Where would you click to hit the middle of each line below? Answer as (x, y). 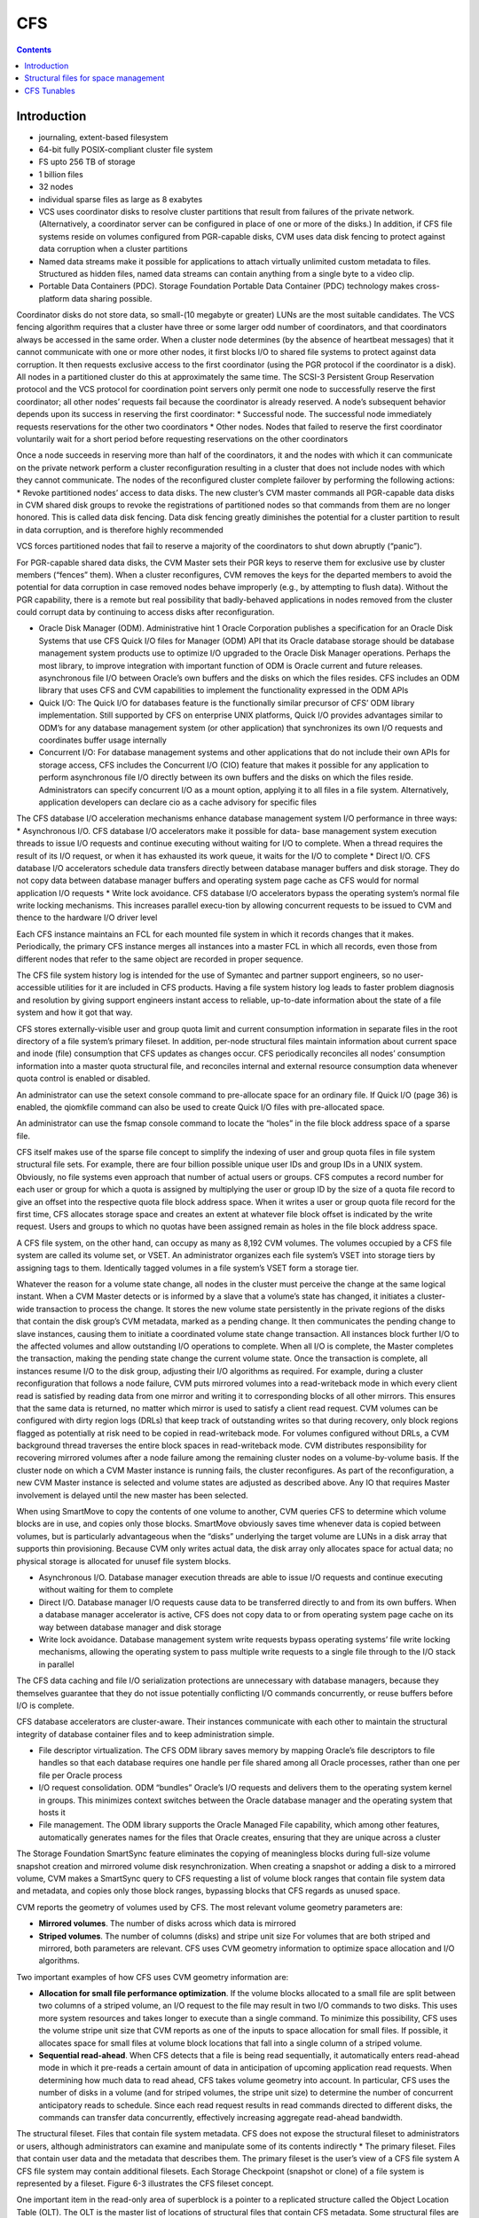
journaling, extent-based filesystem (103, 137)
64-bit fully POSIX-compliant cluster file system (126, 150)
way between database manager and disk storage (130, 1627)
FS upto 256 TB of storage (87, 162)
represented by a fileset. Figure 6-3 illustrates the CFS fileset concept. (145, 2183)
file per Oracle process (81, 1775)
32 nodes (56, 187)
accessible (36, 987)
